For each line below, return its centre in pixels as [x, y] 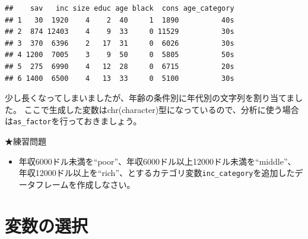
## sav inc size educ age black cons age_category [120, 8]
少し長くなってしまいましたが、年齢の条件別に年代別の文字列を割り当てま [150, 98]
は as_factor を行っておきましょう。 [73, 121]
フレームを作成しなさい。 [85, 184]
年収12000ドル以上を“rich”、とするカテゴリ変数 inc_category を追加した [157, 173]
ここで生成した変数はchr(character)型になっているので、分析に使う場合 [161, 109]
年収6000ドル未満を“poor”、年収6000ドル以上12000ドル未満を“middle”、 [157, 161]
